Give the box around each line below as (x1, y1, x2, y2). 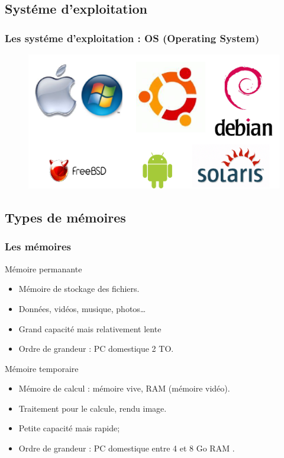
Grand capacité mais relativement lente (18, 322, 162, 335)
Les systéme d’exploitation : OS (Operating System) (5, 30, 260, 45)
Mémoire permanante (5, 262, 82, 275)
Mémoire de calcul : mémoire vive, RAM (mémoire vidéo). (18, 382, 230, 395)
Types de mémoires (5, 208, 126, 227)
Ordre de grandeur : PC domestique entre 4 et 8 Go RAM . (18, 442, 235, 454)
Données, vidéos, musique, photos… (18, 302, 146, 314)
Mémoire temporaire (5, 362, 79, 374)
